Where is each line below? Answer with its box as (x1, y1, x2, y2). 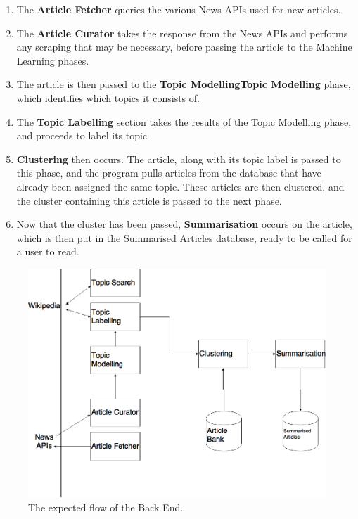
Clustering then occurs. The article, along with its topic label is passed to (16, 151, 341, 166)
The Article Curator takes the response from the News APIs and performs (16, 25, 348, 40)
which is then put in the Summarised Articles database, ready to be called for (16, 230, 352, 245)
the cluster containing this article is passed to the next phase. (16, 193, 282, 207)
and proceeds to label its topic (16, 128, 148, 143)
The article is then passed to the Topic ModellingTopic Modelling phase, (16, 77, 351, 91)
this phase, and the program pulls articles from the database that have (16, 165, 321, 180)
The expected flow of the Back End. (28, 500, 184, 515)
